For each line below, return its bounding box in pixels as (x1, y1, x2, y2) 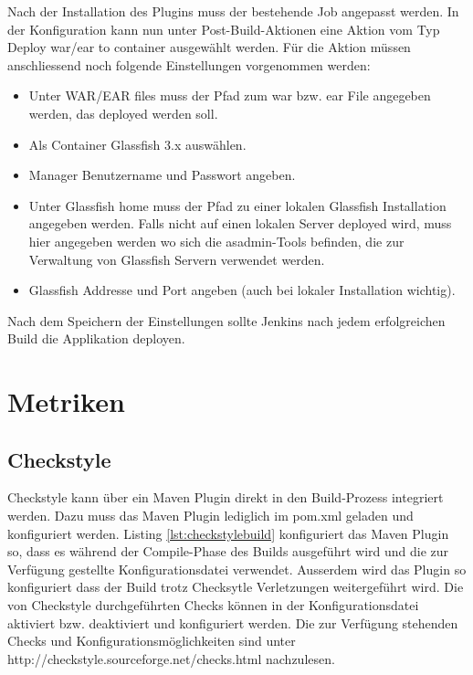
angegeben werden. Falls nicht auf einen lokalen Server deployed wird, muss (28, 214, 452, 233)
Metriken (7, 383, 125, 420)
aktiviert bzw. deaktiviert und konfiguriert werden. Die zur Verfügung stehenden (7, 613, 458, 632)
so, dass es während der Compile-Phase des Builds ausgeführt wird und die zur (7, 542, 449, 561)
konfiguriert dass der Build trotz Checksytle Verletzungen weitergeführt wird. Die (7, 577, 464, 596)
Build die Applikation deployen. (7, 329, 185, 348)
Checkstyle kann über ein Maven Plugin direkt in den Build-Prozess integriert (7, 488, 444, 507)
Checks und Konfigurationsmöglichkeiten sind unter (7, 631, 296, 650)
